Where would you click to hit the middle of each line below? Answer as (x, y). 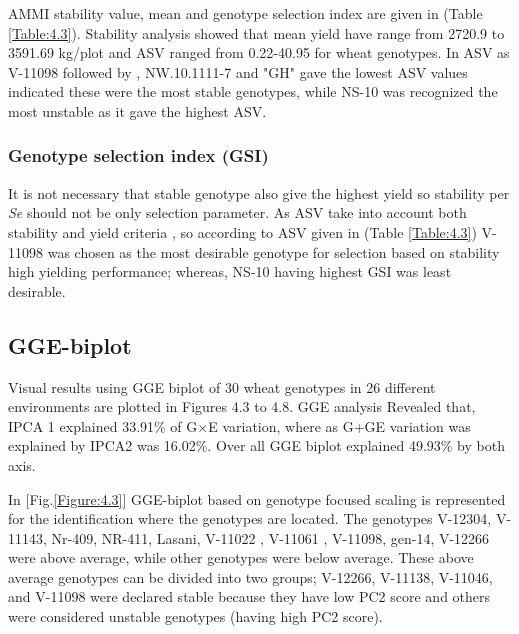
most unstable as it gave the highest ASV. (137, 110)
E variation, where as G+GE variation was (339, 425)
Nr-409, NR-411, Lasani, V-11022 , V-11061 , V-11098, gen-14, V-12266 (270, 537)
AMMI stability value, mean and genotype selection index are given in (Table (245, 13)
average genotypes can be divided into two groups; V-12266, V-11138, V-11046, (250, 576)
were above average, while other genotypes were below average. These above (241, 557)
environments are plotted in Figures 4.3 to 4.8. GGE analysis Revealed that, (242, 406)
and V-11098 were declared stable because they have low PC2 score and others (249, 596)
